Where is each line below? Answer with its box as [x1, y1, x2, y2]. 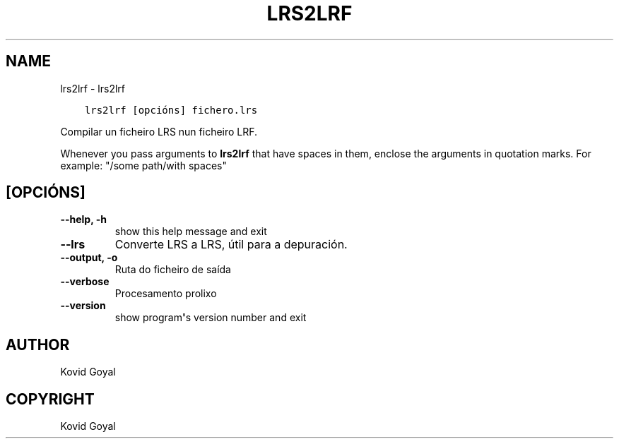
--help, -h [60, 213, 107, 226]
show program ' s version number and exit [114, 311, 307, 324]
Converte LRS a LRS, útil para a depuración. [114, 237, 348, 252]
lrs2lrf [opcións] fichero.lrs [84, 104, 258, 116]
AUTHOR [6, 335, 70, 354]
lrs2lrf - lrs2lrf [60, 82, 126, 95]
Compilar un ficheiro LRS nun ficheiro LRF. [60, 125, 258, 138]
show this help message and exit [114, 225, 267, 238]
